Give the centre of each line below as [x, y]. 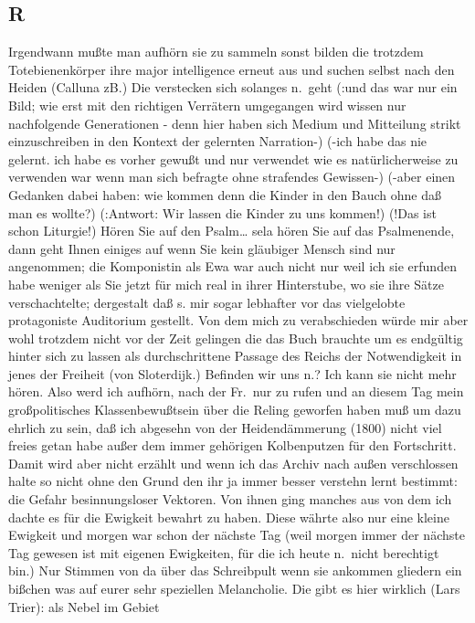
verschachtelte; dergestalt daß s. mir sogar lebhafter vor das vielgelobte [207, 302]
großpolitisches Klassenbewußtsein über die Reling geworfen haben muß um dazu [235, 410]
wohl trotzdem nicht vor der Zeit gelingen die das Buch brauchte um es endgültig [236, 338]
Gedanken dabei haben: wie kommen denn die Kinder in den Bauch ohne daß [225, 194]
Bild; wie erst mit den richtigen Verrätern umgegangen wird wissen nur [207, 105]
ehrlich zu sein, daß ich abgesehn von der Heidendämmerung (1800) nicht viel [225, 427]
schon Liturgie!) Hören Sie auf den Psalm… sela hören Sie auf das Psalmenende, [232, 231]
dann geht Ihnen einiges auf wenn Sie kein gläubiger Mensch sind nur [202, 248]
